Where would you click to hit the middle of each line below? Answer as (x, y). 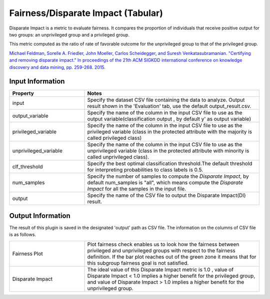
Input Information (37, 82)
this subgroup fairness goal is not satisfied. (138, 263)
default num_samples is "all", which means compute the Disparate (165, 183)
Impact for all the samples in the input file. (137, 189)
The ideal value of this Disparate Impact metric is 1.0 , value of (160, 270)
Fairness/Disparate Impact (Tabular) (86, 13)
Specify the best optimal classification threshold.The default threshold (170, 164)
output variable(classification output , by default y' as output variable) (169, 119)
